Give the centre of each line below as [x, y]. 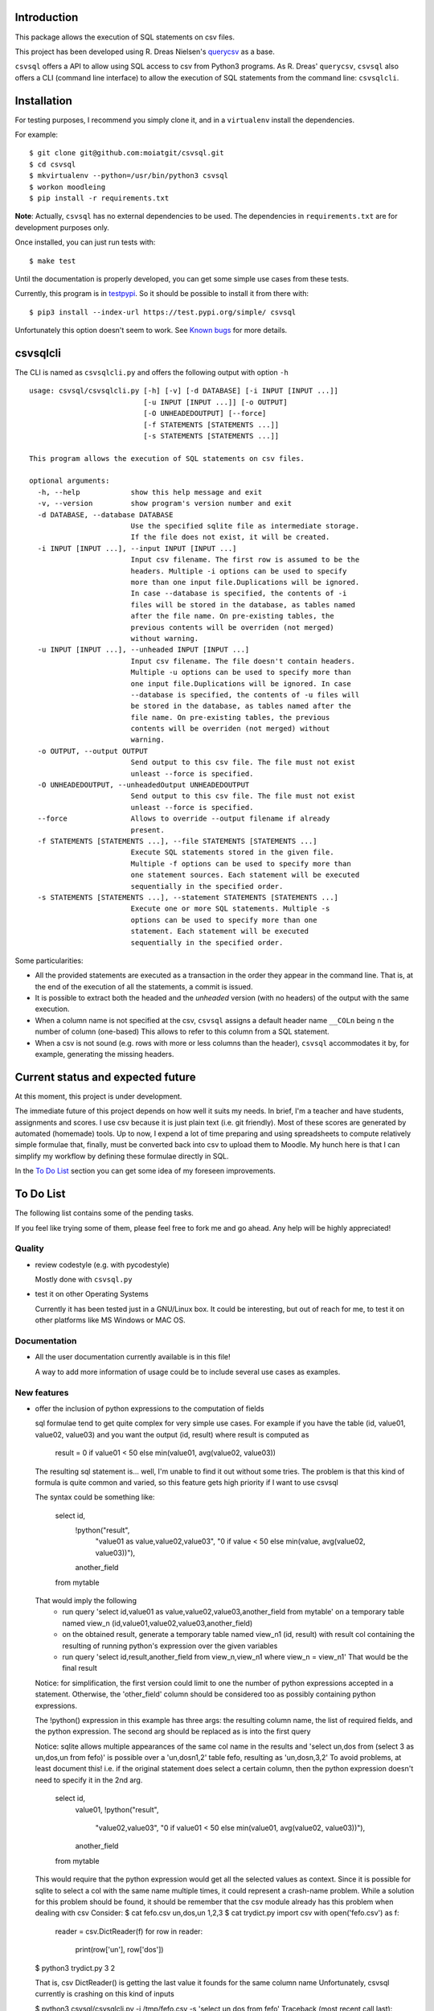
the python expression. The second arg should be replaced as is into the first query [173, 1731]
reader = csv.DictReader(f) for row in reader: [129, 1931]
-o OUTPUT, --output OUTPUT [93, 751]
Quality [29, 1248]
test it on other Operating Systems [92, 1294]
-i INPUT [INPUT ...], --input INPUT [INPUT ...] [137, 548]
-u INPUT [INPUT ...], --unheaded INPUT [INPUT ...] [143, 650]
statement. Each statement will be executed [220, 931]
